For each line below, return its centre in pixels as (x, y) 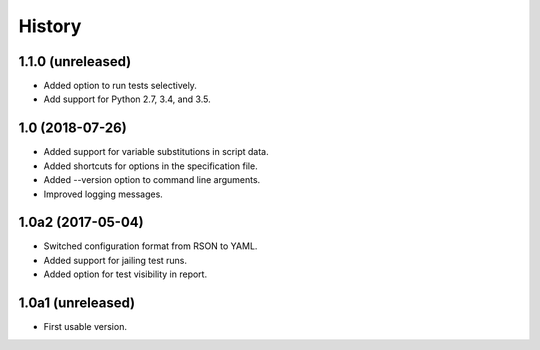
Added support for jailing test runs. (115, 260)
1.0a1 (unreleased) (77, 303)
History (50, 26)
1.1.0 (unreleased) (75, 61)
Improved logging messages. (103, 194)
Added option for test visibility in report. (125, 274)
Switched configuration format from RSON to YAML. (150, 246)
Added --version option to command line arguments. (152, 180)
